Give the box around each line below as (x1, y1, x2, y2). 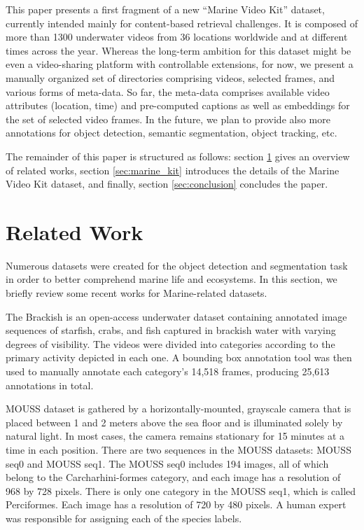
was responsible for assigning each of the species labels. (6, 510, 242, 525)
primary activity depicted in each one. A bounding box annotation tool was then (6, 350, 352, 365)
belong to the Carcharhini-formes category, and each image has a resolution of (6, 470, 341, 484)
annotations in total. (6, 377, 94, 392)
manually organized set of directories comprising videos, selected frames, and (6, 70, 335, 85)
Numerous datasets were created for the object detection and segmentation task (6, 258, 348, 272)
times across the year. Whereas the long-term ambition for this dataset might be (6, 43, 351, 57)
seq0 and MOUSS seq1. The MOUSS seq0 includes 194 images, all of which (6, 456, 329, 470)
